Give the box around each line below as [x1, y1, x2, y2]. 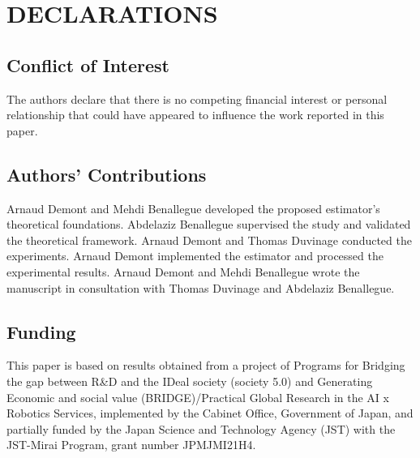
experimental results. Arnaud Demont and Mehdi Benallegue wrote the [6, 263, 360, 280]
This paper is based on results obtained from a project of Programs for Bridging [6, 357, 405, 374]
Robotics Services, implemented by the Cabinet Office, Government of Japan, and [6, 404, 414, 422]
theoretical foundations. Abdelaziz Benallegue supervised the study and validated [6, 216, 411, 233]
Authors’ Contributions [6, 161, 207, 186]
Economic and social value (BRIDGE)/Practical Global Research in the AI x [6, 388, 389, 405]
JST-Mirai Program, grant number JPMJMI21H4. [6, 436, 256, 453]
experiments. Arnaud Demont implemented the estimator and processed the [6, 247, 384, 264]
